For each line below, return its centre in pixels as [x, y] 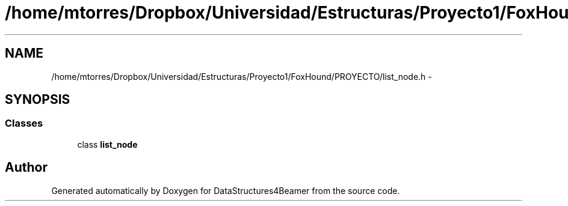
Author [26, 168]
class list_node [107, 144]
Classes [24, 123]
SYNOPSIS [38, 100]
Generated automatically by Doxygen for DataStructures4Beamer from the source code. [226, 190]
